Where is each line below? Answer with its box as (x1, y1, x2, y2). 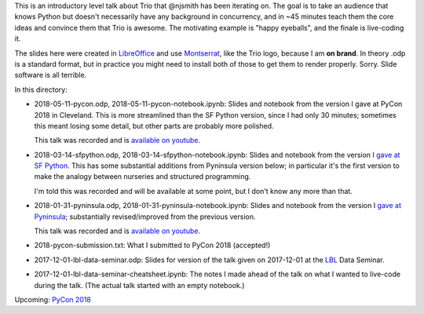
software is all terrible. (14, 71, 87, 80)
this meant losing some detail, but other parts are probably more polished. (34, 121, 274, 130)
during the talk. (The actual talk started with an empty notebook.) (34, 280, 245, 290)
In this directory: (14, 85, 68, 94)
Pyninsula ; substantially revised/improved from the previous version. (34, 212, 256, 221)
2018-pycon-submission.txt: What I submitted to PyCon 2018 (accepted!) (34, 240, 271, 250)
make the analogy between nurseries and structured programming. (34, 172, 251, 181)
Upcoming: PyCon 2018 (14, 294, 92, 304)
